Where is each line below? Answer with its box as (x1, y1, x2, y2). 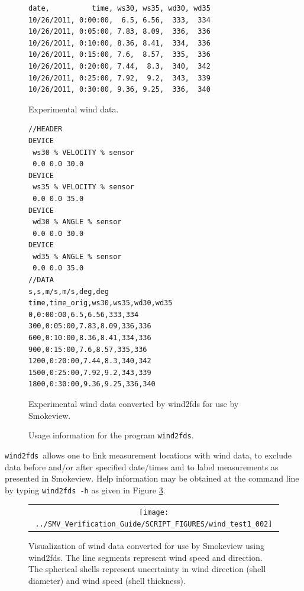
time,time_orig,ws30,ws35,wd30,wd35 (28, 299, 173, 308)
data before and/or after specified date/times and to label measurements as (5, 460, 279, 473)
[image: (138, 508, 169, 517)
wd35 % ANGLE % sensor (33, 252, 122, 261)
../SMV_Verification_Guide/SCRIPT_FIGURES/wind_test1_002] (35, 519, 273, 528)
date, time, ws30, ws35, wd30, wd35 (28, 4, 211, 12)
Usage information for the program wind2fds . (28, 429, 194, 441)
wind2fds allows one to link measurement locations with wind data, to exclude (5, 448, 292, 461)
